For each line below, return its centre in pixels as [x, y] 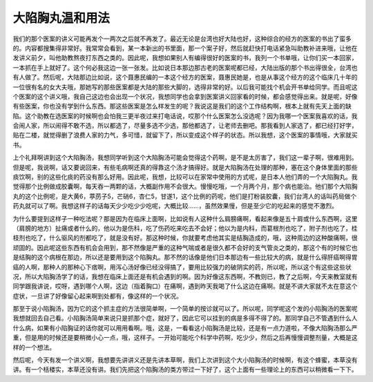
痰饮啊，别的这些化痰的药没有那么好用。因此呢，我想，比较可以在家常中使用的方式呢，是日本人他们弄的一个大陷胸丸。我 [185, 177]
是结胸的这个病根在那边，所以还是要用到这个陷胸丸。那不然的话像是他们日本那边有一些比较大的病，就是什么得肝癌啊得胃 [185, 257]
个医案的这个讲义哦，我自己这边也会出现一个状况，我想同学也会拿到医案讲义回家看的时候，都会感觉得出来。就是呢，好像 [185, 96]
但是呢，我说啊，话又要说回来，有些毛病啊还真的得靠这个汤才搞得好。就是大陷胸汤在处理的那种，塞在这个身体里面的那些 [185, 167]
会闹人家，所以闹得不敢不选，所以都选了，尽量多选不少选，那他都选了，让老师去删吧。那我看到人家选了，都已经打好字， [185, 126]
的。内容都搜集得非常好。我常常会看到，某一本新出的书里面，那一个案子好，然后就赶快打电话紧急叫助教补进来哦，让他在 [185, 48]
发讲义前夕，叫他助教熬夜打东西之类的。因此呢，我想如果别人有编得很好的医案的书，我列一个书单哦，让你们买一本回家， [185, 58]
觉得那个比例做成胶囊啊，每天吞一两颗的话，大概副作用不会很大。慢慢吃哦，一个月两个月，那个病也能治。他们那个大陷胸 [185, 187]
